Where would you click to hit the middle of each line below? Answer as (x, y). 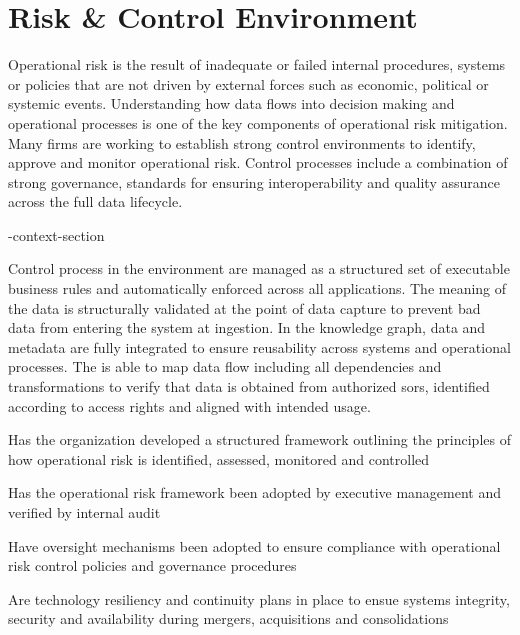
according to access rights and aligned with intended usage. (189, 405)
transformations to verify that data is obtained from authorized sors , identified (249, 386)
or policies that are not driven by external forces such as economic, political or (248, 83)
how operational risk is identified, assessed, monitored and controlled (219, 458)
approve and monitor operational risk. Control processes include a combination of (258, 162)
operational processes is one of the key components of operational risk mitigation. (258, 122)
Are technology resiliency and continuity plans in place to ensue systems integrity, (259, 598)
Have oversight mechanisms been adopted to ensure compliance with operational (254, 545)
